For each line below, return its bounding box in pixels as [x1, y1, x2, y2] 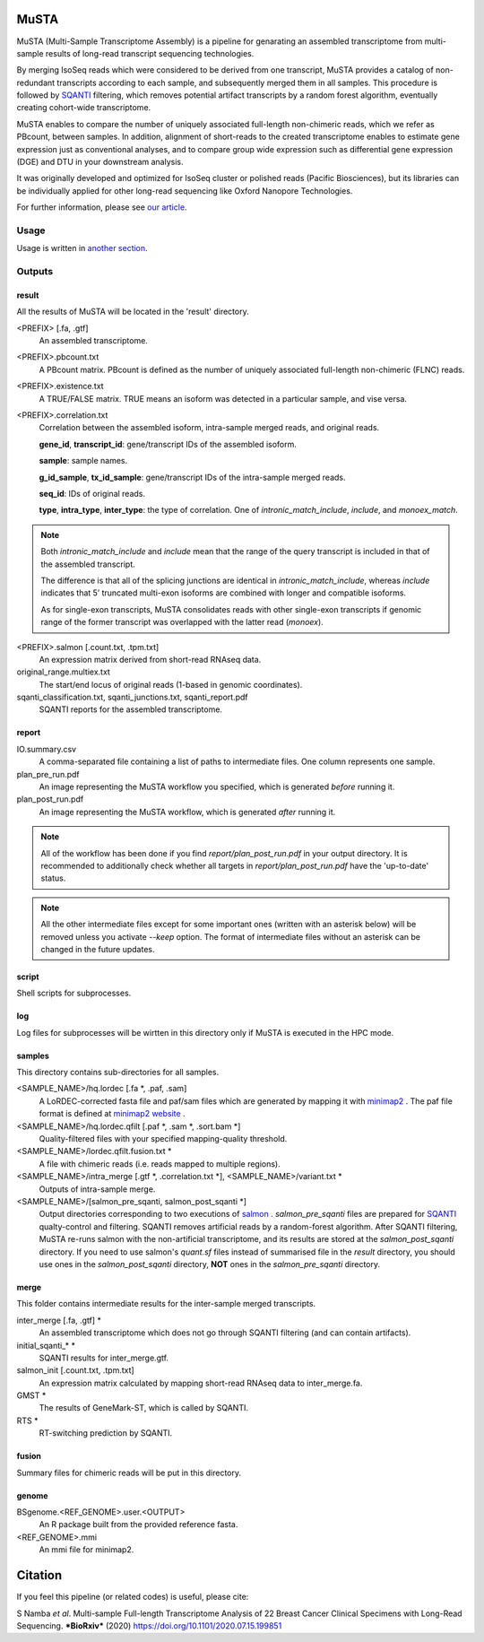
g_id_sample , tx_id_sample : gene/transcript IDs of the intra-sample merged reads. [39, 472, 346, 482]
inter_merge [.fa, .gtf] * [16, 1315, 102, 1325]
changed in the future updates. [40, 943, 155, 954]
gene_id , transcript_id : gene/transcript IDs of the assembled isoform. [39, 439, 298, 449]
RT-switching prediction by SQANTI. [39, 1428, 173, 1438]
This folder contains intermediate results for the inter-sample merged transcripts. [16, 1299, 316, 1309]
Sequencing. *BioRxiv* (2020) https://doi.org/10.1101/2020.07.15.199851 [16, 1620, 282, 1631]
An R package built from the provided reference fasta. [39, 1519, 238, 1530]
